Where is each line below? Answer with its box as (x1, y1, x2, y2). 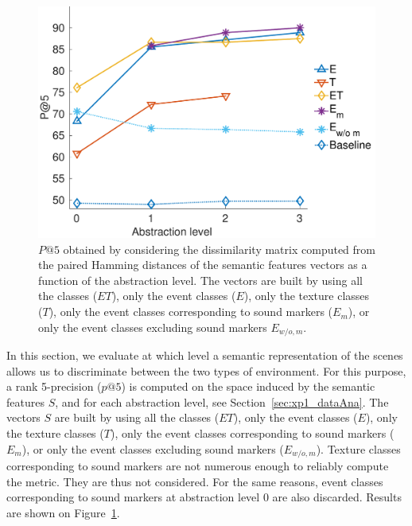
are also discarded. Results (272, 489, 402, 505)
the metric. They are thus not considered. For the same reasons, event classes (6, 473, 383, 489)
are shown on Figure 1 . (6, 504, 120, 520)
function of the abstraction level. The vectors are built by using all (38, 271, 363, 288)
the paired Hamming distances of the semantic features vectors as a (38, 256, 367, 273)
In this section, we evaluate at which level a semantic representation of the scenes (6, 347, 403, 364)
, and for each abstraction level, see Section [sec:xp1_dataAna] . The (55, 393, 389, 410)
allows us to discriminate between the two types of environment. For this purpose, (6, 362, 406, 379)
